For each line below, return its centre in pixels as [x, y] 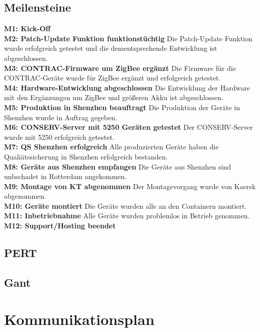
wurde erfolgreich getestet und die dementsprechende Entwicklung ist [111, 48]
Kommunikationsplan [79, 319]
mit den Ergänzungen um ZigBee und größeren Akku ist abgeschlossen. [114, 97]
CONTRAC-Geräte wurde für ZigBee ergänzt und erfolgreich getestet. [112, 78]
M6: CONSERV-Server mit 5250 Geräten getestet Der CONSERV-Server [128, 127]
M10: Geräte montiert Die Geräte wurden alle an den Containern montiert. [125, 205]
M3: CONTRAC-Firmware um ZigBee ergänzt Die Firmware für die [120, 68]
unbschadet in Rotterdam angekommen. [65, 176]
